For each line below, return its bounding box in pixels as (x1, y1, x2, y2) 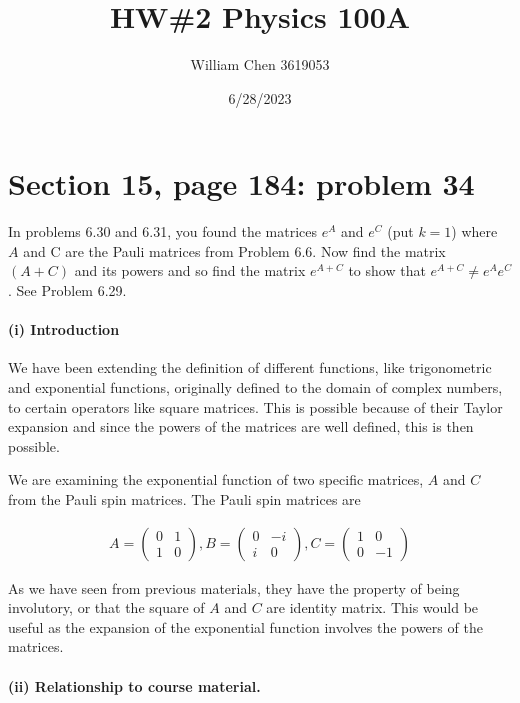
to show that (348, 260, 426, 281)
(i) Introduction (8, 319, 120, 340)
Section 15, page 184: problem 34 (8, 163, 475, 204)
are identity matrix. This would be (266, 597, 479, 618)
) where (451, 221, 498, 242)
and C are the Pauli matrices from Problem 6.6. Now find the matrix (23, 240, 446, 261)
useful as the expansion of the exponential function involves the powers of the (8, 616, 483, 637)
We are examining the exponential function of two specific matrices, (8, 469, 424, 490)
